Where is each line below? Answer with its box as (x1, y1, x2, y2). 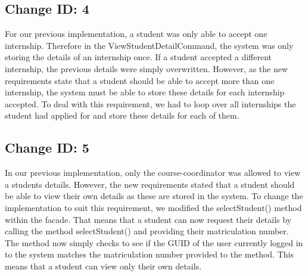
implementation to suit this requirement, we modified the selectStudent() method (5, 201, 302, 213)
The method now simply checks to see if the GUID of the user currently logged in (5, 236, 303, 249)
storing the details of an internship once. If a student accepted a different (5, 51, 272, 63)
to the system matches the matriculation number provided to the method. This (5, 248, 294, 261)
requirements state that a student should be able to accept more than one (5, 74, 275, 86)
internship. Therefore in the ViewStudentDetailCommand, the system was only (5, 39, 294, 51)
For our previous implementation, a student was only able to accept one (5, 27, 267, 40)
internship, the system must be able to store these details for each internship (5, 86, 285, 98)
